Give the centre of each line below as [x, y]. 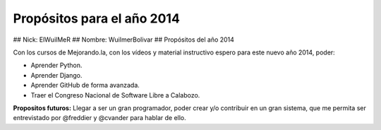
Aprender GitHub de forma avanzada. [85, 85]
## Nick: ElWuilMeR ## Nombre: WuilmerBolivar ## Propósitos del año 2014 [123, 40]
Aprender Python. [56, 65]
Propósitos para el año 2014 [96, 18]
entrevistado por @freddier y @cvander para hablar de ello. [99, 118]
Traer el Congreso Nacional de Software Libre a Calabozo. [115, 95]
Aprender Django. [56, 75]
